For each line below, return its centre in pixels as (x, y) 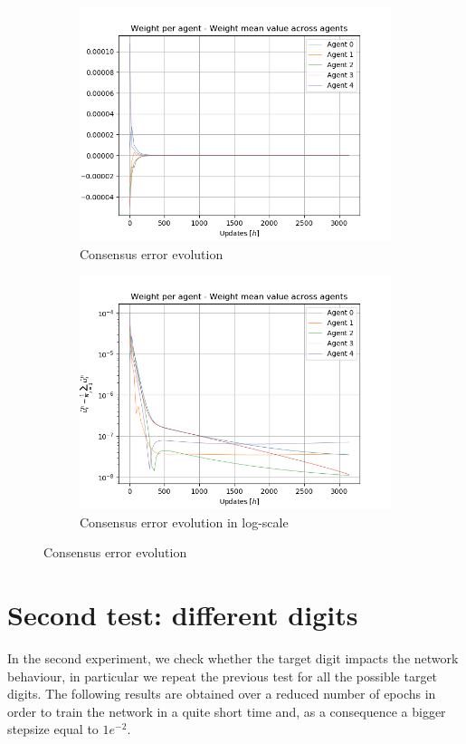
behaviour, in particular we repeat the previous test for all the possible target (223, 676)
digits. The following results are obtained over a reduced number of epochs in (222, 694)
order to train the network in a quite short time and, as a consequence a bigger (227, 711)
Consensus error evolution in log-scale (184, 522)
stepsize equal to (53, 729)
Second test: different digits (183, 615)
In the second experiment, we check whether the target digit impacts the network (233, 658)
